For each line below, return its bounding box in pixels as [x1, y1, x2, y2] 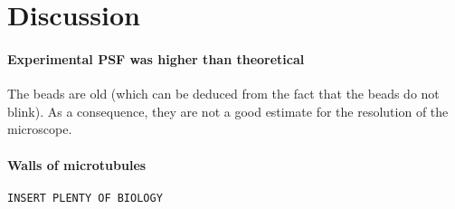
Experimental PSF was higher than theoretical [7, 49, 305, 68]
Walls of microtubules [7, 155, 147, 174]
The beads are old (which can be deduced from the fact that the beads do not [7, 84, 440, 103]
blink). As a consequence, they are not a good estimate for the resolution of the [7, 101, 449, 120]
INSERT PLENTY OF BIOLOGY [7, 191, 163, 204]
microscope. [7, 119, 72, 138]
